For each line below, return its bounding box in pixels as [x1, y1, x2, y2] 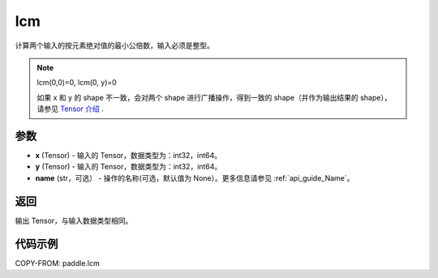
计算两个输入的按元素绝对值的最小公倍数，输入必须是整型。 [15, 41, 214, 50]
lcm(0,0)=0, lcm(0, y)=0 [36, 78, 117, 88]
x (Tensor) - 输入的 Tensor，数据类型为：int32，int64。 [35, 151, 222, 160]
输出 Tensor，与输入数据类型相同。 [15, 216, 133, 225]
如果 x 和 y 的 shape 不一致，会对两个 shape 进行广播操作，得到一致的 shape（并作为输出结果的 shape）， [36, 92, 392, 102]
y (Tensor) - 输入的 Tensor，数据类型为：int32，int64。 [35, 162, 222, 172]
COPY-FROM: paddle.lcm [15, 258, 101, 267]
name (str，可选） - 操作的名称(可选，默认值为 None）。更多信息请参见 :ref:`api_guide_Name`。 [35, 173, 354, 182]
